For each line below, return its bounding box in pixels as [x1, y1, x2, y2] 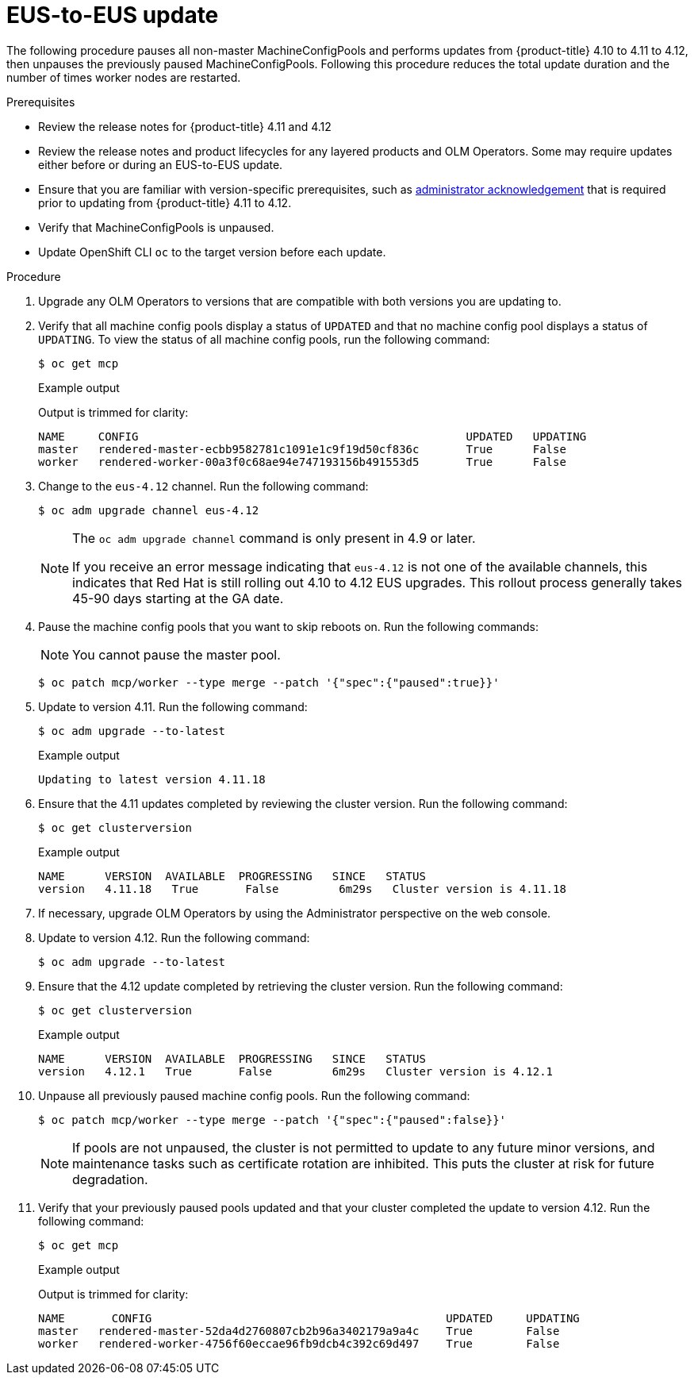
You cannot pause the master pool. [72, 646, 281, 663]
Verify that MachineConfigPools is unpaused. [38, 220, 274, 234]
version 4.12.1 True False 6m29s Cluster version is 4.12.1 [38, 1064, 554, 1078]
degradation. [72, 1171, 148, 1187]
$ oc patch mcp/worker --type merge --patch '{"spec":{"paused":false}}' [38, 1113, 507, 1126]
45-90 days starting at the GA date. [72, 590, 284, 606]
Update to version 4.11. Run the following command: [38, 699, 308, 714]
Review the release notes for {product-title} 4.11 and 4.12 [38, 119, 332, 133]
